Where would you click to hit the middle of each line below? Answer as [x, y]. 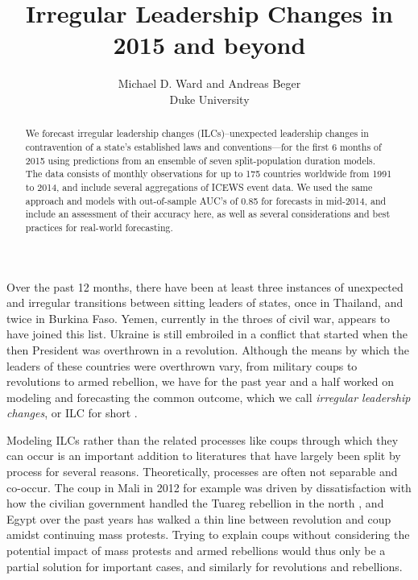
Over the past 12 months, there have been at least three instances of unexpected [205, 286]
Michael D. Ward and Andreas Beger [209, 83]
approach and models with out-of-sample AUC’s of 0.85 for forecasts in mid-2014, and [206, 200]
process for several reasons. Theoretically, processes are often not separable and [202, 472]
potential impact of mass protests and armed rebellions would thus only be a [196, 551]
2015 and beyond [209, 45]
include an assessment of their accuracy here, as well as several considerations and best [208, 214]
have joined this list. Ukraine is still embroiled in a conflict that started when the [207, 334]
